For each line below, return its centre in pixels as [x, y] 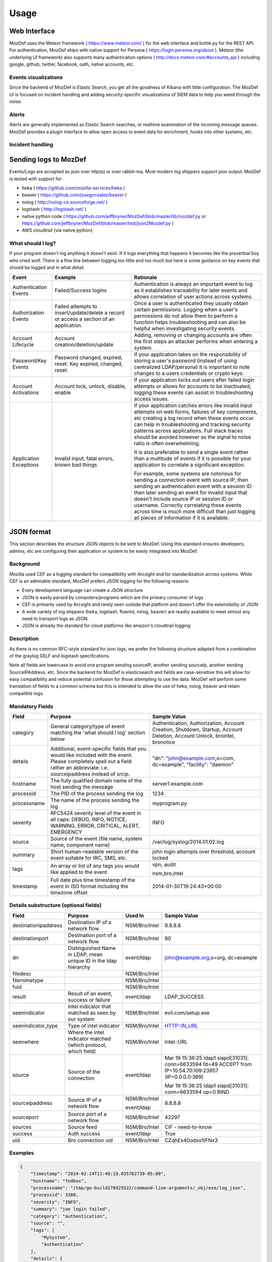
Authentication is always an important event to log [193, 284]
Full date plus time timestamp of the [93, 880]
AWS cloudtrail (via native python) [57, 230]
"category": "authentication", [69, 1216]
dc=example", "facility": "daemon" [193, 765]
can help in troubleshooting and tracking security [192, 424]
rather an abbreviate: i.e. [80, 768]
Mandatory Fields [31, 706]
